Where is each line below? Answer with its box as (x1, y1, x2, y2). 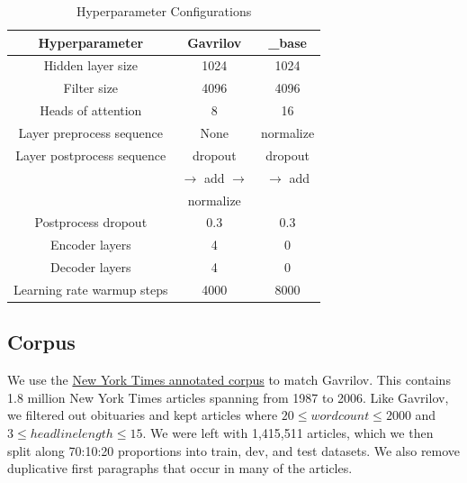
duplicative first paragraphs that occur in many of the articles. (7, 459, 353, 478)
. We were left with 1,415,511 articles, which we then (142, 423, 434, 442)
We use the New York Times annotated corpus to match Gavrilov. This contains (7, 370, 451, 389)
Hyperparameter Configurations (76, 2, 252, 20)
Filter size (63, 78, 119, 97)
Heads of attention (40, 101, 142, 120)
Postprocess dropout (34, 213, 148, 232)
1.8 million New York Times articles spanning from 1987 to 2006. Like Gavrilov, (7, 387, 449, 406)
